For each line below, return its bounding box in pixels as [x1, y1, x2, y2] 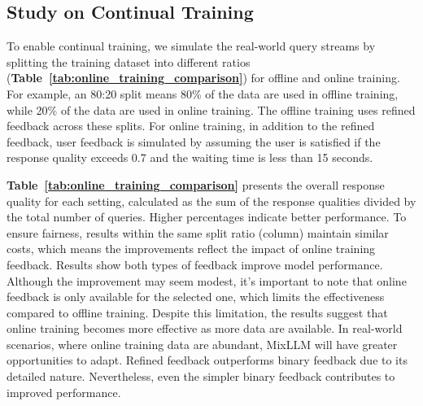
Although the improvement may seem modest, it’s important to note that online [7, 272, 407, 289]
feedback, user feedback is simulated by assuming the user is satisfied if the [7, 133, 381, 150]
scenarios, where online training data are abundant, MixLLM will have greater [7, 335, 398, 352]
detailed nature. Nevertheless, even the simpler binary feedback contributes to [7, 368, 395, 385]
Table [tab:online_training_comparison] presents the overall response [7, 176, 385, 193]
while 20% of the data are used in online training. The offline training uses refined [7, 101, 416, 118]
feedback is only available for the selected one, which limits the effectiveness [7, 288, 385, 305]
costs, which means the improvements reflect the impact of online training [7, 240, 376, 257]
